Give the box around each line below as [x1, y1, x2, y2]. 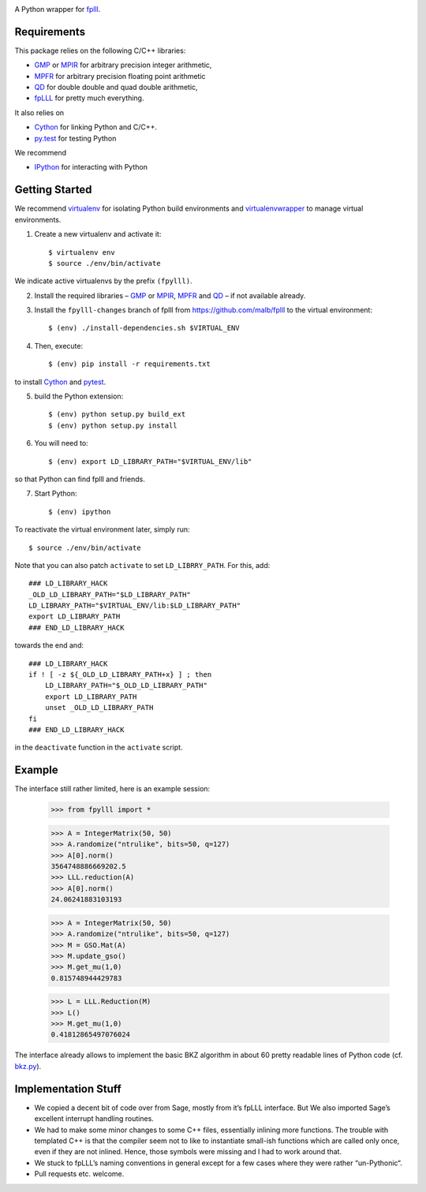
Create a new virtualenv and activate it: [34, 230, 162, 239]
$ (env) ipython [48, 507, 111, 516]
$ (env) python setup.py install [48, 420, 177, 430]
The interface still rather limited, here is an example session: [14, 784, 211, 794]
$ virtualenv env [48, 248, 115, 256]
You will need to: [34, 439, 88, 448]
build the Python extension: [34, 391, 124, 402]
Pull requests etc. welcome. [34, 1169, 125, 1179]
